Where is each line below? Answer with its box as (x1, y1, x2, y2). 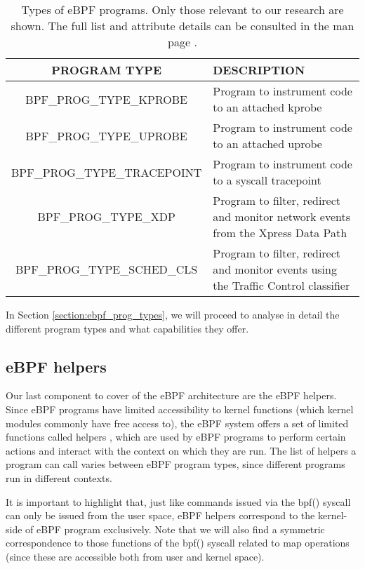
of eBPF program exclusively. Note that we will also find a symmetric (25, 521, 325, 536)
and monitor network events (213, 208, 350, 225)
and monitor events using (213, 261, 337, 277)
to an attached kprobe (213, 99, 322, 115)
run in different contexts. (6, 470, 112, 485)
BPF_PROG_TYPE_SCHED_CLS (15, 261, 198, 277)
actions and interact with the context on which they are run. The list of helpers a (6, 443, 357, 457)
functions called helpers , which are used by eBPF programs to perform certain (6, 429, 346, 444)
